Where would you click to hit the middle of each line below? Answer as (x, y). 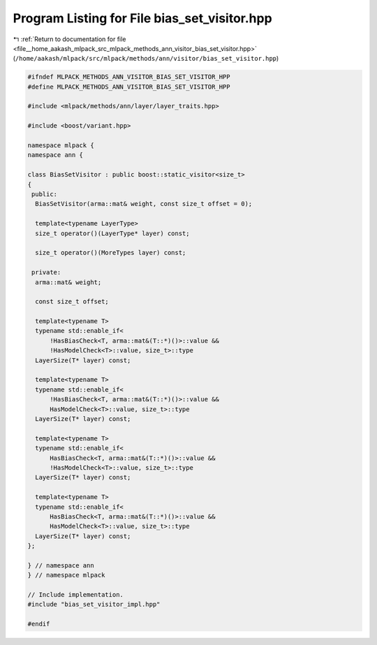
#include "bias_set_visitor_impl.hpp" (94, 605)
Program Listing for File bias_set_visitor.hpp (142, 18)
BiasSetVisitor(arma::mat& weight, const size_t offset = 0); (144, 204)
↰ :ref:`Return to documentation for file (69, 39)
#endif (39, 624)
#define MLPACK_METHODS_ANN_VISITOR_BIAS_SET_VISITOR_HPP (129, 87)
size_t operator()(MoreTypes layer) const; (111, 253)
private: (46, 273)
